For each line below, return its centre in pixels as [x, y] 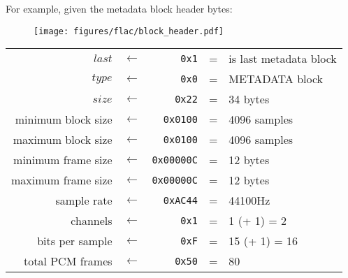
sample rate [84, 200]
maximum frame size [62, 180]
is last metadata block [283, 59]
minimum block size [64, 119]
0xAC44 [180, 200]
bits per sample [75, 241]
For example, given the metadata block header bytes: [119, 8]
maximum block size [63, 140]
